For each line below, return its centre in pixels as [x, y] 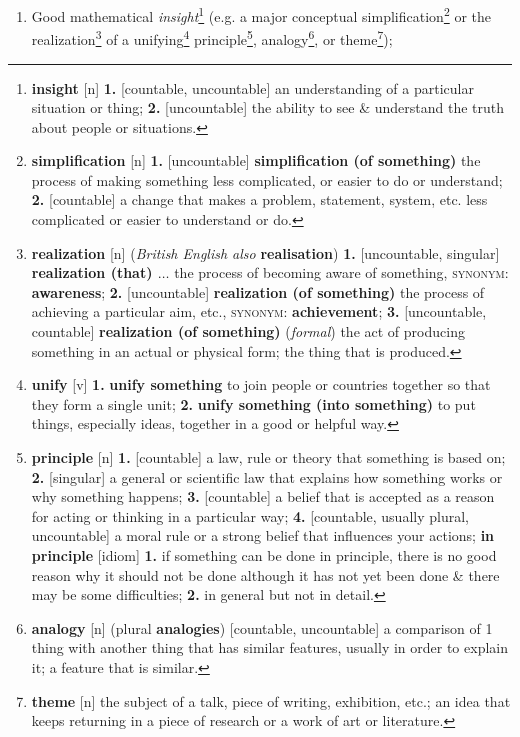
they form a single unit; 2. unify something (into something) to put [253, 403]
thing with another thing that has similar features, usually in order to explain [269, 647]
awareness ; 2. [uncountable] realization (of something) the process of [258, 291]
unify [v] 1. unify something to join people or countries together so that [261, 384]
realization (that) [92, 272]
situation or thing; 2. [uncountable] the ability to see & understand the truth [268, 107]
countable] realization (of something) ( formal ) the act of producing [248, 331]
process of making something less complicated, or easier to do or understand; [267, 179]
